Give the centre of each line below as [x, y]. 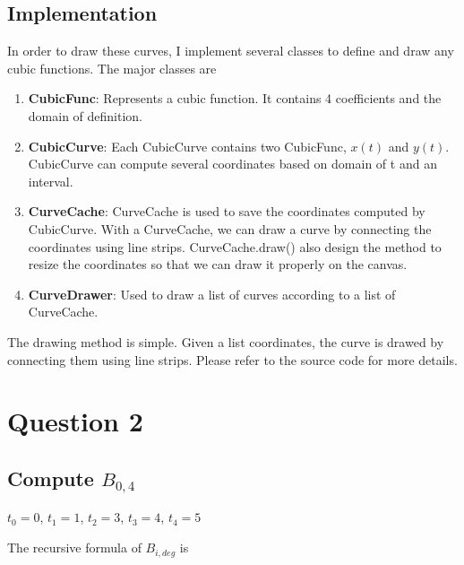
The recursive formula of [74, 548]
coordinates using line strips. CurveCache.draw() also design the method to [235, 246]
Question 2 [75, 421]
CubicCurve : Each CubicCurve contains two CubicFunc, [187, 146]
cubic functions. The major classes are [112, 68]
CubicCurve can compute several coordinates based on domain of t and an [232, 164]
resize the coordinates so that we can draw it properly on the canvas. [218, 264]
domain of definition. [86, 115]
